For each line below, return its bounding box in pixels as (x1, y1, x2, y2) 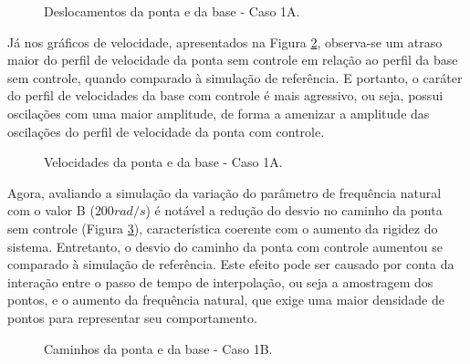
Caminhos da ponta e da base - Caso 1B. (44, 338, 273, 358)
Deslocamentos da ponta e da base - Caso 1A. (44, 2, 300, 20)
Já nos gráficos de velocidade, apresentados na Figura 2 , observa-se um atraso (7, 32, 443, 51)
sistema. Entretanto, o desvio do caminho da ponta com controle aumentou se (7, 236, 443, 255)
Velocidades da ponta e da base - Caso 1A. (44, 152, 283, 172)
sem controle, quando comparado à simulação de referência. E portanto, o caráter (7, 68, 463, 87)
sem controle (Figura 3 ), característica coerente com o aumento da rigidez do (7, 218, 438, 237)
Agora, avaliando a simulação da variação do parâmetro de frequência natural (7, 182, 442, 202)
